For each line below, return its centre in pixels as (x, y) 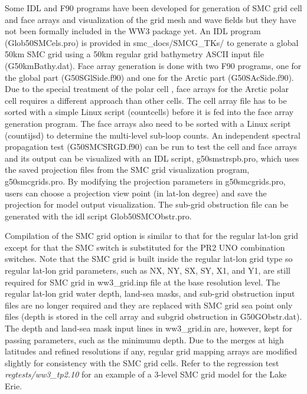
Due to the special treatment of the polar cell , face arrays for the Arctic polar (147, 89)
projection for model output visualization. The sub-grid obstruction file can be (147, 204)
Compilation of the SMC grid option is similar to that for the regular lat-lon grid (152, 236)
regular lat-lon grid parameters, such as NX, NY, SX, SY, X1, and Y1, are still (148, 270)
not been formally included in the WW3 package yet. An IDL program (133, 31)
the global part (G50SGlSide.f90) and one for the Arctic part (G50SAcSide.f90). (149, 77)
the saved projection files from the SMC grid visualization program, (127, 170)
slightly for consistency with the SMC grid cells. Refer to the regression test (142, 362)
